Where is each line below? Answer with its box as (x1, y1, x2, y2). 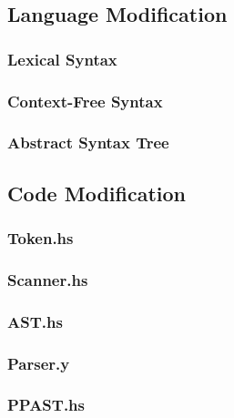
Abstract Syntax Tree (7, 131, 169, 154)
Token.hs (7, 227, 74, 250)
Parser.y (7, 352, 70, 374)
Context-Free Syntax (7, 89, 163, 112)
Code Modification (7, 178, 186, 207)
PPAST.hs (7, 393, 86, 416)
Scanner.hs (7, 268, 88, 291)
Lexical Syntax (7, 47, 117, 70)
